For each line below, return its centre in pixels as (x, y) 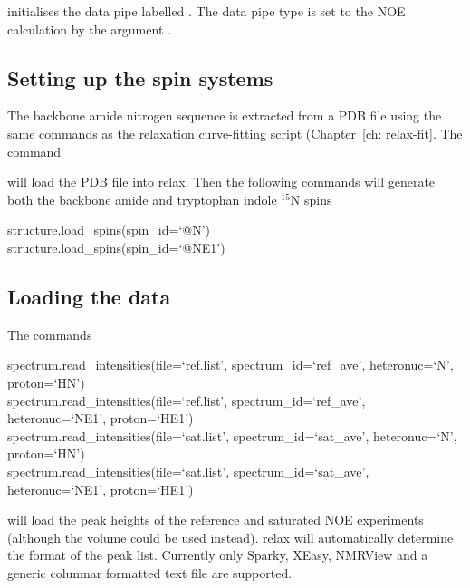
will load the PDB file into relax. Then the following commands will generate (221, 182)
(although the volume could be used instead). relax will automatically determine (230, 537)
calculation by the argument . (89, 29)
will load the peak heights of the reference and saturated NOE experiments (216, 520)
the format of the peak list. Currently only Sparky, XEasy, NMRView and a (218, 555)
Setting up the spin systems (140, 77)
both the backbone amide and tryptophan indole (142, 199)
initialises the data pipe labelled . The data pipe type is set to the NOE (206, 11)
